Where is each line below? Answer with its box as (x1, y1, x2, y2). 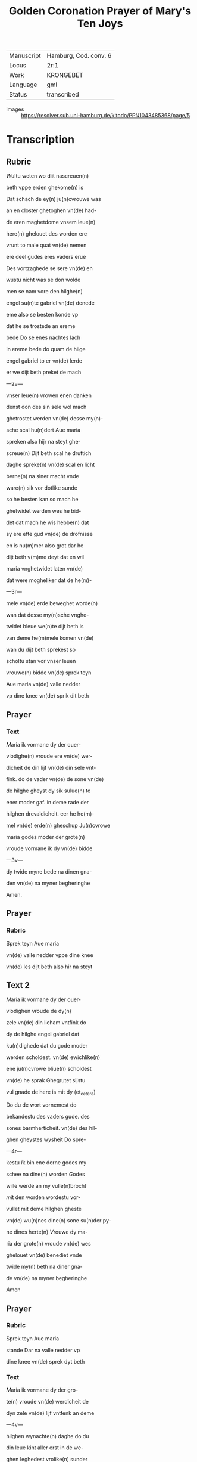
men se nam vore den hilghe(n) (6, 288, 83, 295)
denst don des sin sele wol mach (6, 404, 87, 411)
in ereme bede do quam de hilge (6, 346, 86, 353)
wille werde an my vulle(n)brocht (6, 1182, 87, 1190)
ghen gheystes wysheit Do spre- (6, 1136, 86, 1143)
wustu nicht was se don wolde (6, 276, 81, 284)
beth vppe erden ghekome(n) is (6, 184, 84, 191)
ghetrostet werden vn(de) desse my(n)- (6, 415, 104, 422)
